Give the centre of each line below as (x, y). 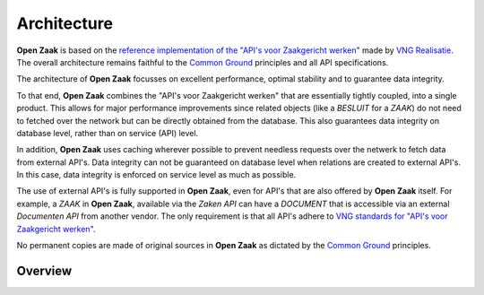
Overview (44, 270)
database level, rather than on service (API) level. (108, 133)
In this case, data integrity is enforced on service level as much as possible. (156, 175)
